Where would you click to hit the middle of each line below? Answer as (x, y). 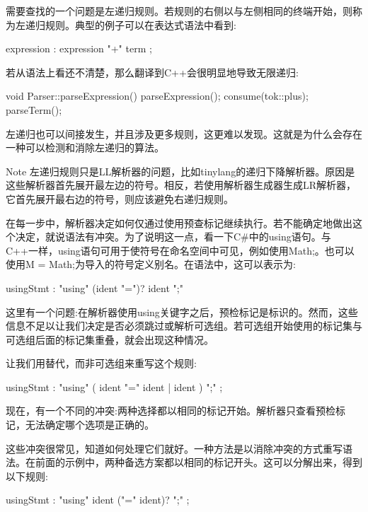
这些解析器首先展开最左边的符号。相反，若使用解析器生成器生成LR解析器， (181, 185)
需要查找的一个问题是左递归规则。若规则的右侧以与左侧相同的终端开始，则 (179, 11)
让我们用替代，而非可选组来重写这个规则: (101, 363)
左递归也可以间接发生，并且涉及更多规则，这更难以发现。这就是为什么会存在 (184, 133)
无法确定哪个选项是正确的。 (90, 425)
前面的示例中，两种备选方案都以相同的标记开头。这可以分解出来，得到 (199, 462)
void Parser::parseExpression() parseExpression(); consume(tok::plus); (157, 96)
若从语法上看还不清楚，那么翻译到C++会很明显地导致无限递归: (152, 72)
